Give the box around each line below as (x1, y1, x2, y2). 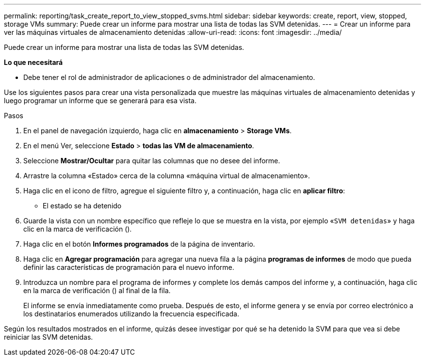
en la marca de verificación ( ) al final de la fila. (23, 286, 171, 295)
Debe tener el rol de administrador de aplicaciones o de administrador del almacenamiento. (23, 73, 315, 81)
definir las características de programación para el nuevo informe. (23, 263, 234, 271)
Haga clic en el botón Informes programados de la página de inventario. (23, 240, 255, 248)
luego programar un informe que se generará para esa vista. (4, 96, 196, 105)
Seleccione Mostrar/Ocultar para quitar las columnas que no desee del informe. (23, 157, 280, 165)
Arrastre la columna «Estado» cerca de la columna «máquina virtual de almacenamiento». (23, 172, 310, 180)
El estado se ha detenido (43, 202, 122, 210)
